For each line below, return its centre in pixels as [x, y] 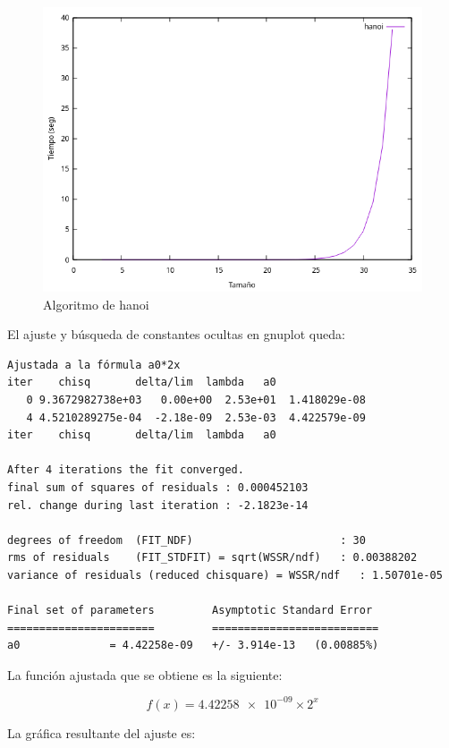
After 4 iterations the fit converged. [126, 470]
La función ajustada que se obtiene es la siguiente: [145, 674]
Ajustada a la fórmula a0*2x [94, 365]
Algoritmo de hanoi [96, 304]
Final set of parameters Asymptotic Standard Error [190, 611]
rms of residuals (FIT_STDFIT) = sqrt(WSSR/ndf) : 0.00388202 [212, 558]
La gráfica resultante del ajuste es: [102, 732]
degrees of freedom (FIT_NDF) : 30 [186, 540]
